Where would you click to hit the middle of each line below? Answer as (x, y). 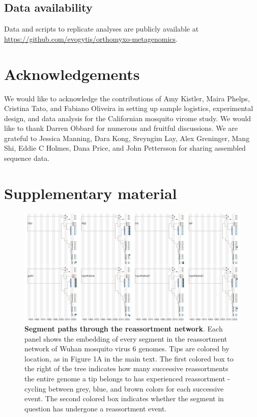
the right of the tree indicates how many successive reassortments (126, 368)
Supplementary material (91, 193)
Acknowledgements (72, 74)
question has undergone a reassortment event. (96, 408)
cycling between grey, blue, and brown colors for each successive (124, 388)
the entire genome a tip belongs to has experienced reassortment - (127, 379)
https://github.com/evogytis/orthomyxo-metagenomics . (91, 38)
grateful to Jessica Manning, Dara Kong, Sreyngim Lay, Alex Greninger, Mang (127, 138)
